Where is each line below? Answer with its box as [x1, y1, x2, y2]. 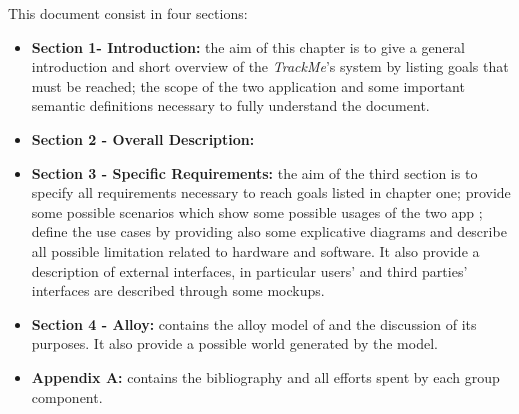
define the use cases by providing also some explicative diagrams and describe [31, 221, 507, 242]
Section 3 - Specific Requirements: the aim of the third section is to [31, 162, 478, 183]
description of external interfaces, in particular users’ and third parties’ [31, 260, 468, 281]
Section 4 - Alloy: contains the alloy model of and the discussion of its [31, 313, 477, 334]
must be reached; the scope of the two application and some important [31, 75, 465, 96]
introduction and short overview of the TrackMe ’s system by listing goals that [31, 56, 509, 77]
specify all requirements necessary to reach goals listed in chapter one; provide [31, 182, 511, 203]
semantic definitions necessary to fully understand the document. [31, 95, 430, 116]
